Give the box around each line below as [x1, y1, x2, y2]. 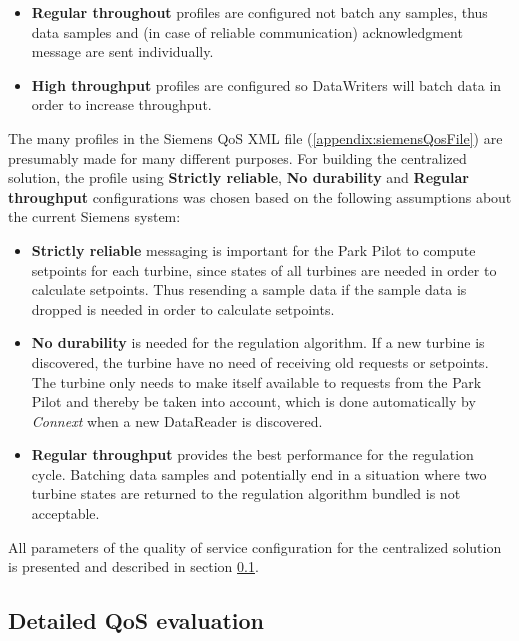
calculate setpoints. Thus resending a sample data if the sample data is [31, 279, 467, 300]
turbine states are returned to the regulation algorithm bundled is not [31, 483, 461, 504]
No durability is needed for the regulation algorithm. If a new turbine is [31, 332, 485, 353]
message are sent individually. [31, 41, 214, 62]
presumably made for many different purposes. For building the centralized [8, 147, 467, 168]
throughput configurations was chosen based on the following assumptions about [8, 186, 512, 207]
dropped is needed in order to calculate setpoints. [31, 298, 335, 319]
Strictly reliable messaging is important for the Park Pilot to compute [31, 239, 476, 260]
